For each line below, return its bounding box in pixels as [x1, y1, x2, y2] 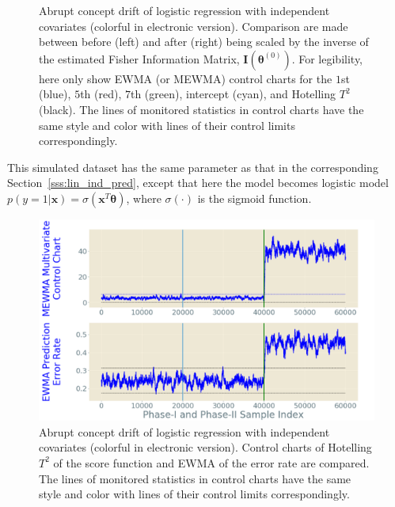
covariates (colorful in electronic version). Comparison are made [39, 17, 348, 34]
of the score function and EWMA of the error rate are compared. [53, 454, 370, 471]
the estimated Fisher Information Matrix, [39, 50, 240, 67]
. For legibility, [291, 50, 363, 67]
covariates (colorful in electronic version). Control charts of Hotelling [39, 439, 372, 456]
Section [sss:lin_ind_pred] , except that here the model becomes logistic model [7, 174, 389, 191]
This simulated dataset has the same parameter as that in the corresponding [7, 158, 378, 175]
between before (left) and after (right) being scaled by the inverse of [39, 33, 369, 50]
